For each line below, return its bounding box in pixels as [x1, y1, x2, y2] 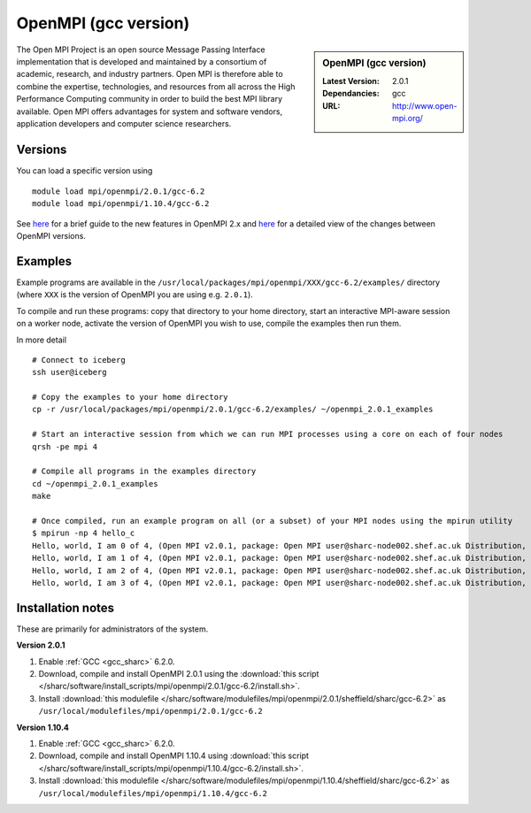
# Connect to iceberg [32, 355, 126, 364]
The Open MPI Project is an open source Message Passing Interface [16, 44, 265, 55]
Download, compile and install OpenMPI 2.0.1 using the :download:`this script [38, 669, 319, 679]
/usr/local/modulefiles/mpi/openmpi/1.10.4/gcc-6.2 [38, 788, 268, 798]
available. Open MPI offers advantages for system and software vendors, [16, 106, 283, 117]
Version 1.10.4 [16, 722, 70, 732]
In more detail [16, 334, 66, 345]
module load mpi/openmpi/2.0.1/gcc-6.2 [32, 186, 205, 196]
